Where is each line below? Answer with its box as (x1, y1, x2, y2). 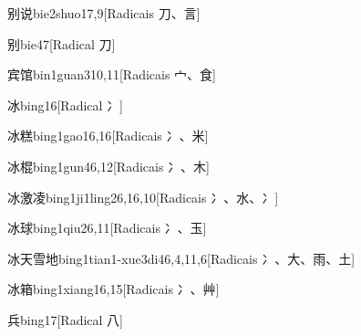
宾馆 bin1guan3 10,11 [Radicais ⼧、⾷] (7, 65, 216, 84)
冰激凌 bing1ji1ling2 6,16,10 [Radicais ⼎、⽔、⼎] (7, 187, 279, 206)
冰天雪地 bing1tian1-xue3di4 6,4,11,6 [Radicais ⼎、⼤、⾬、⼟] (7, 248, 356, 268)
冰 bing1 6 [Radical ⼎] (7, 95, 124, 114)
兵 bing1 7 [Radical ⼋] (7, 310, 124, 329)
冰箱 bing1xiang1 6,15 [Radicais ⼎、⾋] (7, 279, 220, 299)
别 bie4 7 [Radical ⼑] (7, 34, 116, 53)
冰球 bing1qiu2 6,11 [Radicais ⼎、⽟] (7, 218, 207, 237)
